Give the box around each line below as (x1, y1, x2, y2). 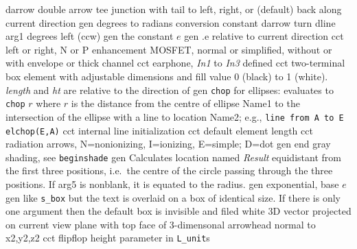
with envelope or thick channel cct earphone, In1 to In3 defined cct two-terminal (5, 56, 345, 70)
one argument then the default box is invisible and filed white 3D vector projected (5, 204, 352, 218)
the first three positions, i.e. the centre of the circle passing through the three (5, 163, 333, 178)
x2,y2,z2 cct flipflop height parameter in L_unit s (5, 230, 210, 245)
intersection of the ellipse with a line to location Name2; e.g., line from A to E (5, 109, 344, 123)
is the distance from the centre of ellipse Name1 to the (71, 96, 300, 110)
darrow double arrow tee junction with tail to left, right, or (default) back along (5, 2, 342, 16)
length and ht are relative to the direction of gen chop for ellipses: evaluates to (5, 82, 334, 97)
